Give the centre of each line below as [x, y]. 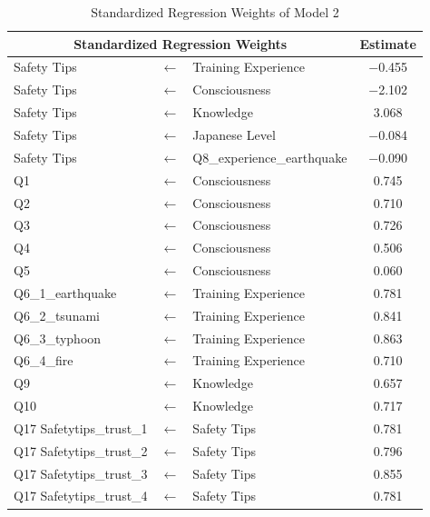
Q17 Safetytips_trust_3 [81, 473]
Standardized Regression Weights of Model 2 [215, 12]
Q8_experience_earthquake [270, 157]
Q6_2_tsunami [57, 315]
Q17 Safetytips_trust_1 [81, 428]
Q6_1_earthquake [65, 292]
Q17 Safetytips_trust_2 [81, 450]
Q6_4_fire [44, 360]
